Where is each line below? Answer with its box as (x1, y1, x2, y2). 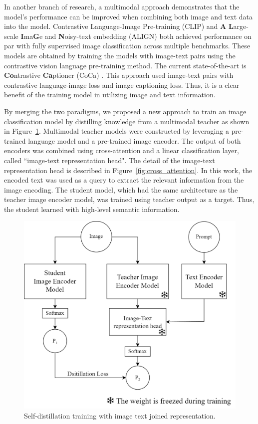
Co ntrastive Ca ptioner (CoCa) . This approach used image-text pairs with (4, 70, 234, 80)
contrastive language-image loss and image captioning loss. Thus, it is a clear (4, 79, 240, 90)
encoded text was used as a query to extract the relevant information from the (4, 175, 244, 185)
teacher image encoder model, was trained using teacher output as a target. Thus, (4, 194, 255, 205)
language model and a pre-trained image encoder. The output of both (28, 135, 241, 146)
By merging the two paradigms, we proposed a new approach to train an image (4, 106, 247, 116)
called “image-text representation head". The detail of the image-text (4, 155, 215, 165)
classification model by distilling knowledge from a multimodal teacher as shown (4, 116, 250, 126)
